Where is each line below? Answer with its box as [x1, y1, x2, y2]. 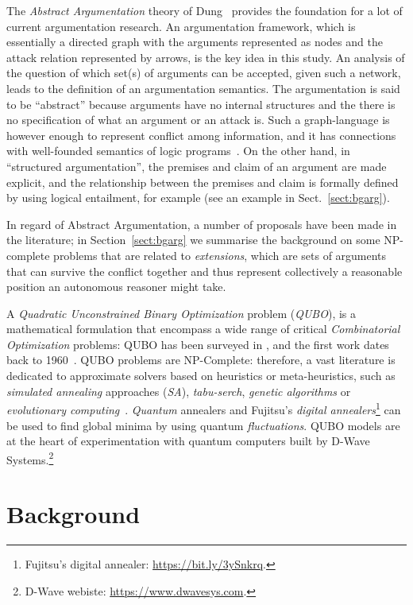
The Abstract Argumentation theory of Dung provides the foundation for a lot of [6, 2, 403, 18]
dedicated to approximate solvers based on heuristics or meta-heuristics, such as [6, 367, 396, 384]
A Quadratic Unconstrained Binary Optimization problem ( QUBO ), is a [6, 304, 357, 321]
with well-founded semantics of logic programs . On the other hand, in [6, 142, 350, 159]
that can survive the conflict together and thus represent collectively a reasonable [6, 262, 403, 279]
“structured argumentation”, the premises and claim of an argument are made [6, 157, 387, 174]
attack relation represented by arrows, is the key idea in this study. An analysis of [6, 48, 405, 65]
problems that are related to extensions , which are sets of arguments [53, 246, 387, 263]
